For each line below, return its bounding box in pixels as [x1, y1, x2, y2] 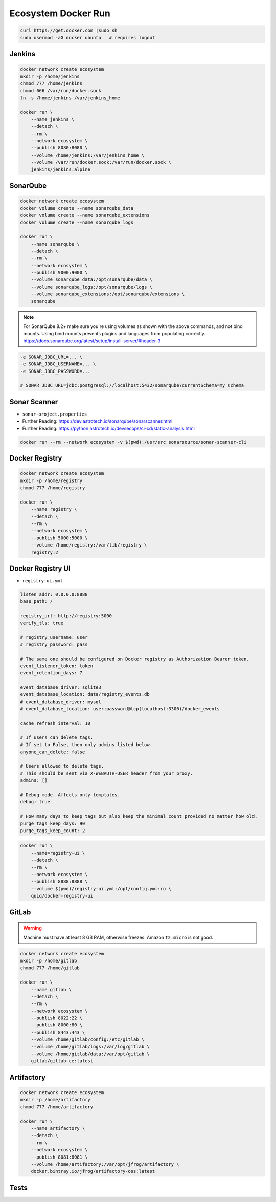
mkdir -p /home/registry [20, 477, 83, 484]
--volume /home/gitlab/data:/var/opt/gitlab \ [31, 1051, 150, 1057]
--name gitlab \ [31, 987, 72, 992]
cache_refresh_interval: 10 [20, 720, 90, 726]
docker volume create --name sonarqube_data [20, 205, 134, 211]
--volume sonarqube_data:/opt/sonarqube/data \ [31, 277, 153, 282]
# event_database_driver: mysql [20, 698, 102, 705]
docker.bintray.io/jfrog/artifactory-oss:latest [31, 1168, 155, 1174]
